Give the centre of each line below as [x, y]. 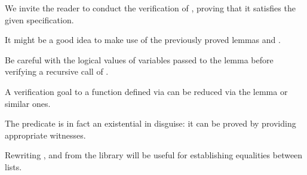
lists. [13, 166]
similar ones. [28, 103]
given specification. [39, 19]
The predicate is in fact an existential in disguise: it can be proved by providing [151, 123]
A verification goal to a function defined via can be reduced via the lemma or [146, 91]
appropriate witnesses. [45, 135]
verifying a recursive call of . [57, 71]
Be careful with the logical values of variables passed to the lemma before [139, 59]
